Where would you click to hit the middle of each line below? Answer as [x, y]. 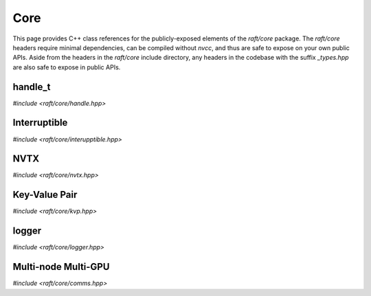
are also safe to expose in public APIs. [67, 67]
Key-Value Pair [45, 195]
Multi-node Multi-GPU [61, 267]
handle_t [32, 87]
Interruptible [40, 123]
